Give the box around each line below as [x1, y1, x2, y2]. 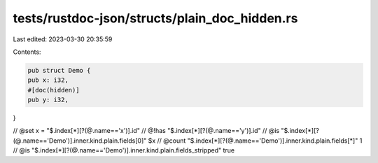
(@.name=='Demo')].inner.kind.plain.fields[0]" [13, 136, 147, 145]
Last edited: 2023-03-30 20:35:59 [13, 35, 113, 43]
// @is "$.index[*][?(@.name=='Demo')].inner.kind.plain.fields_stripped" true [13, 146, 235, 155]
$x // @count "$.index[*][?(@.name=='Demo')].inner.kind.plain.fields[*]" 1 [148, 136, 363, 145]
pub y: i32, [27, 96, 69, 104]
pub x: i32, [27, 76, 69, 84]
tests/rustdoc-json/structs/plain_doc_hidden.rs [13, 10, 298, 26]
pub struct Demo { [27, 66, 91, 74]
